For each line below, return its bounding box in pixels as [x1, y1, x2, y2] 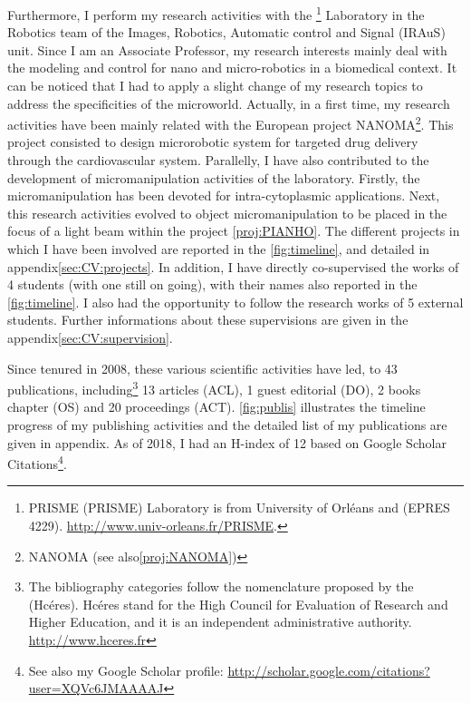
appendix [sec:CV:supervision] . [7, 328, 173, 347]
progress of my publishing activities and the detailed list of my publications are [7, 415, 447, 434]
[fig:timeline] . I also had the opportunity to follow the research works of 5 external [7, 292, 464, 311]
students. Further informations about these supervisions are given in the [7, 310, 409, 329]
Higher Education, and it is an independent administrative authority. [28, 612, 412, 631]
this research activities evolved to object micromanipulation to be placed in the [7, 203, 447, 222]
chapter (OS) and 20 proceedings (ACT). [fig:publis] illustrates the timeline [7, 397, 426, 416]
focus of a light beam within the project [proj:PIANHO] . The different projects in [7, 221, 460, 240]
